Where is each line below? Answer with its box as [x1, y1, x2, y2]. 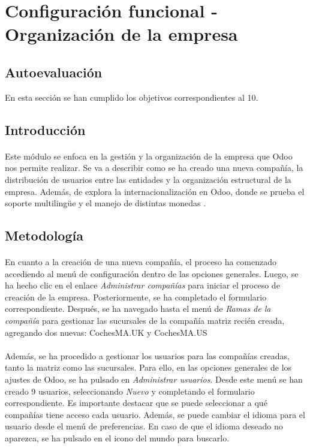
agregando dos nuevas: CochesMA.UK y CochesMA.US [5, 326, 207, 338]
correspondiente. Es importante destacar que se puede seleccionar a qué [5, 396, 267, 409]
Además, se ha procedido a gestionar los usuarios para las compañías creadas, [5, 349, 290, 362]
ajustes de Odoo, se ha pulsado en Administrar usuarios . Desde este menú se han [5, 373, 303, 386]
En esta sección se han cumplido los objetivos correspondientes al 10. [5, 91, 258, 103]
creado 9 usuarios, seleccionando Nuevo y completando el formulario [5, 384, 255, 397]
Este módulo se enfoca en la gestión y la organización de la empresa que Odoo [5, 149, 293, 162]
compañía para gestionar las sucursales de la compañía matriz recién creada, [5, 314, 285, 327]
